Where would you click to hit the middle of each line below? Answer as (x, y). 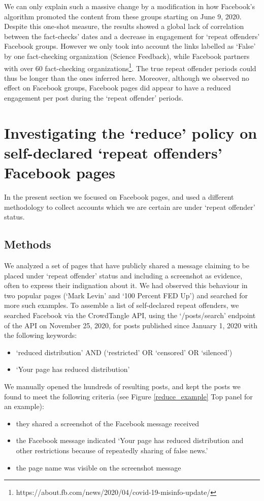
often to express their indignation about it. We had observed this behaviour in (126, 285)
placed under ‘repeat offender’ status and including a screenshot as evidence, (123, 275)
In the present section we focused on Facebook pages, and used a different (119, 197)
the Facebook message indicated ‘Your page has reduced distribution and (130, 440)
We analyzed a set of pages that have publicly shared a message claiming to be (127, 265)
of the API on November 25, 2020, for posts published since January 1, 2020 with (131, 325)
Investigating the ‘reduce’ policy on (131, 132)
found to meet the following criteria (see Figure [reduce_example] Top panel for (128, 396)
